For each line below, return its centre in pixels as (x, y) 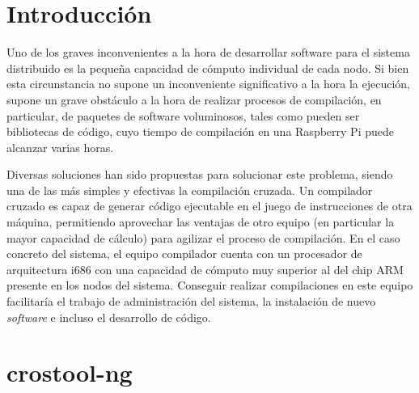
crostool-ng (70, 372)
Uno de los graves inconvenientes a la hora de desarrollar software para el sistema (208, 52)
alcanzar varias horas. (60, 147)
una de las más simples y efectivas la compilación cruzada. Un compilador (190, 190)
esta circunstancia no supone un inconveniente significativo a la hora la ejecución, (208, 84)
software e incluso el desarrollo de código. (109, 317)
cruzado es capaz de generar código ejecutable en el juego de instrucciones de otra (209, 206)
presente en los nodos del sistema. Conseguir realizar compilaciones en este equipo (210, 285)
